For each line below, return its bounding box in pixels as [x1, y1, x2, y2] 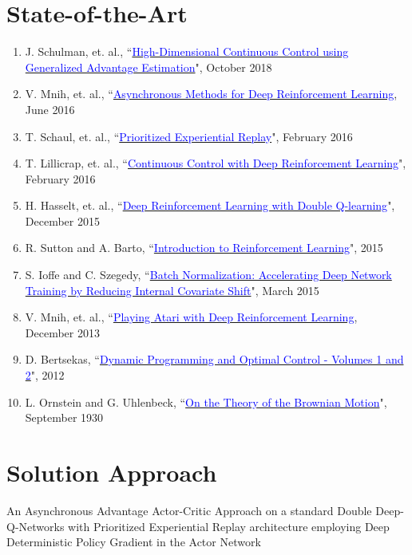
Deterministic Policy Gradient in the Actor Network [6, 533, 261, 550]
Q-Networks [6, 518, 65, 534]
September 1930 [25, 409, 104, 426]
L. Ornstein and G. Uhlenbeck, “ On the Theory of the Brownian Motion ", [25, 393, 387, 410]
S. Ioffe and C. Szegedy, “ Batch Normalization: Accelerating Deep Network [25, 266, 392, 283]
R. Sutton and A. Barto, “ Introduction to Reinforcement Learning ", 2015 [25, 239, 383, 256]
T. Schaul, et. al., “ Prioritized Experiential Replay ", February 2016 [25, 128, 353, 144]
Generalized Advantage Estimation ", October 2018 [25, 58, 272, 75]
